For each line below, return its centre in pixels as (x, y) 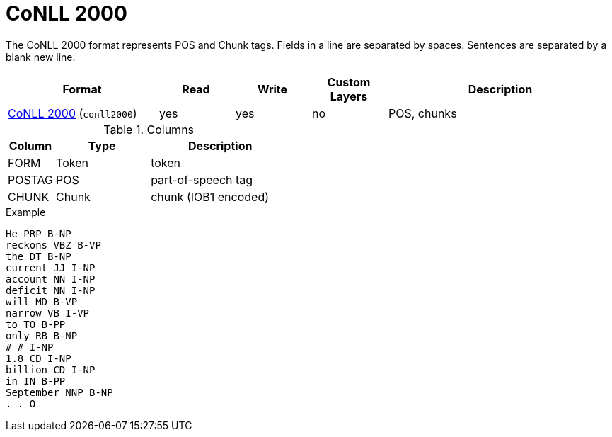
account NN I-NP (51, 279)
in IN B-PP (36, 381)
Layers (349, 96)
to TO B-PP (36, 324)
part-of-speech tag (202, 180)
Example (26, 212)
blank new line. (41, 57)
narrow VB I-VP (48, 313)
